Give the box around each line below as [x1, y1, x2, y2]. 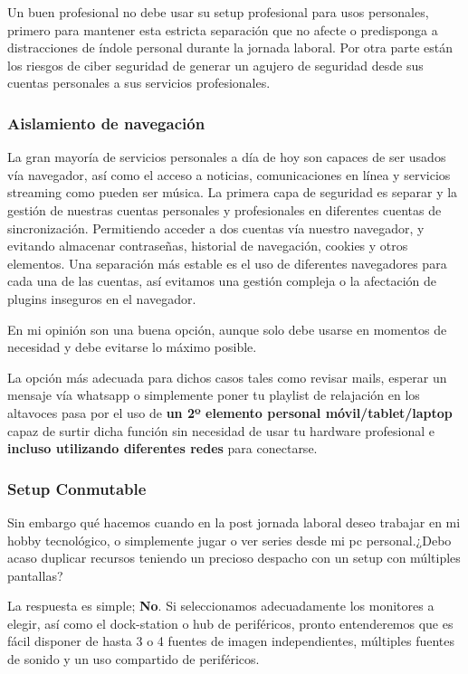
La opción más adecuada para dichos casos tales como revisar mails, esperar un [7, 367, 447, 386]
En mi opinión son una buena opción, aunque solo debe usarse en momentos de [7, 319, 447, 338]
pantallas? [7, 565, 63, 584]
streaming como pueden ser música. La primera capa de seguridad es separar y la [7, 183, 458, 202]
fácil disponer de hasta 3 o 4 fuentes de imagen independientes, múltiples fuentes [7, 631, 454, 650]
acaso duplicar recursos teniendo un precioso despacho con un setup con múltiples [7, 548, 461, 567]
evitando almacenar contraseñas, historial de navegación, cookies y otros [7, 236, 408, 255]
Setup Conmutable [7, 477, 147, 499]
